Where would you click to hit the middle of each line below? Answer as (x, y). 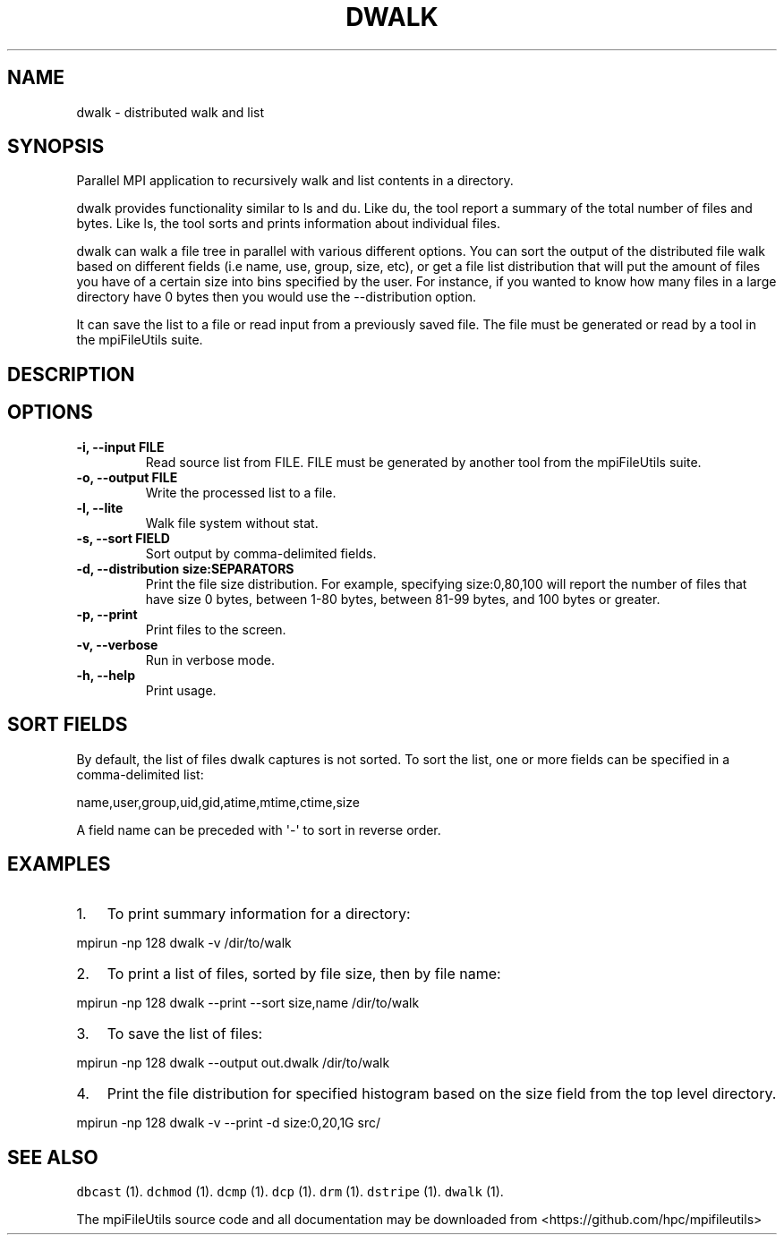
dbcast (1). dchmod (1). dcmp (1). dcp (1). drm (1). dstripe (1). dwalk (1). (290, 1192)
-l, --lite (100, 507)
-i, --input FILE (120, 447)
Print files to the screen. (216, 629)
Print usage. (181, 690)
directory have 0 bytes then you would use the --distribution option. (276, 297)
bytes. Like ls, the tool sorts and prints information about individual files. (288, 224)
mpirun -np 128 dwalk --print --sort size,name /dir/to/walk (248, 1003)
